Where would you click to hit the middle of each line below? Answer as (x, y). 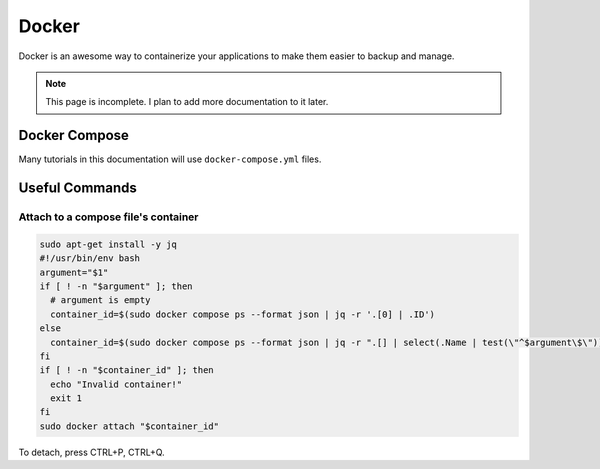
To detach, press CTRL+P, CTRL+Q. (91, 452)
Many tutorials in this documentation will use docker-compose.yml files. (170, 159)
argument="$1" (74, 272)
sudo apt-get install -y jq (108, 244)
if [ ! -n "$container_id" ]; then (126, 370)
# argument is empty (100, 300)
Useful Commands (77, 188)
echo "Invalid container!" (116, 384)
